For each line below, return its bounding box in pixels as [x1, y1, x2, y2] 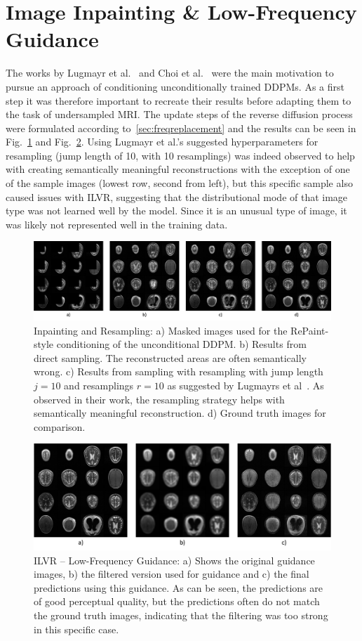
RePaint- [290, 323, 329, 337]
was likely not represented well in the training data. [6, 216, 228, 231]
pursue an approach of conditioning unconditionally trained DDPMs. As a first [6, 79, 344, 93]
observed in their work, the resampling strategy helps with [34, 391, 285, 406]
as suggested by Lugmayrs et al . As [167, 378, 324, 393]
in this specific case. [34, 621, 119, 636]
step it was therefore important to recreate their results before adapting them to [6, 93, 351, 108]
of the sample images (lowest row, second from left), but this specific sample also [6, 176, 353, 190]
